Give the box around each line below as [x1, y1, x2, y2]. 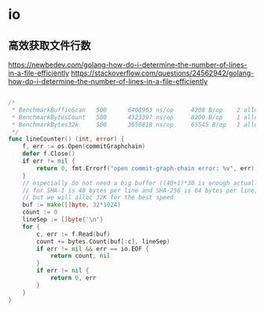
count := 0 [22, 208, 58, 217]
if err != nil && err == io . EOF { [36, 245, 149, 253]
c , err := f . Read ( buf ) [36, 230, 111, 238]
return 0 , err [49, 274, 97, 282]
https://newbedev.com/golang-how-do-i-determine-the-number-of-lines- [8, 60, 247, 69]
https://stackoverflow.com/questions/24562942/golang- [71, 68, 255, 78]
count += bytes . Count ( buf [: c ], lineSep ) [36, 237, 170, 245]
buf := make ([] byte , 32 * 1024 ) [22, 201, 122, 209]
